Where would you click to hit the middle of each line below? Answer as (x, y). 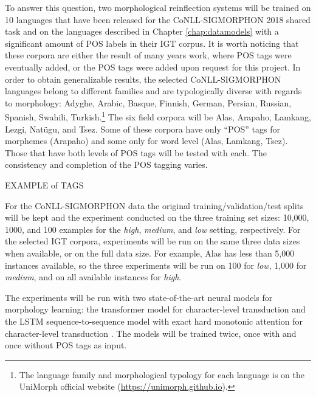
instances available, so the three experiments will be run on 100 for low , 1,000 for (156, 265)
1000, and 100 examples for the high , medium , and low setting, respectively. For (153, 229)
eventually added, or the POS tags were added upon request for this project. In (153, 67)
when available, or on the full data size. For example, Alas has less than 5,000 (150, 253)
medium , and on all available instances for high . (93, 277)
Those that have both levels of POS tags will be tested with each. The (136, 152)
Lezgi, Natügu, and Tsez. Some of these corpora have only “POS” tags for (143, 129)
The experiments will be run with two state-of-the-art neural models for (139, 297)
